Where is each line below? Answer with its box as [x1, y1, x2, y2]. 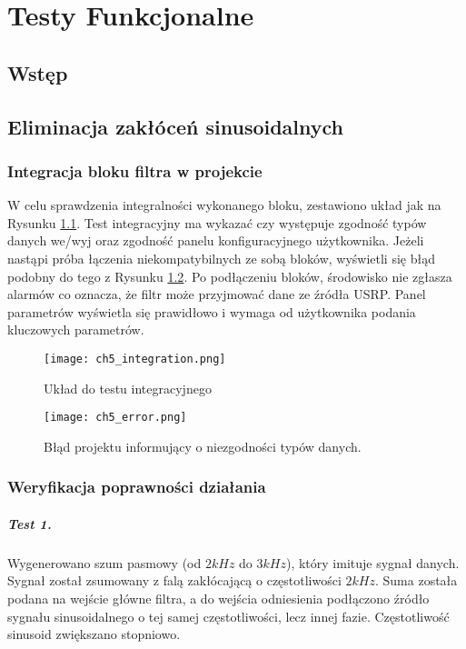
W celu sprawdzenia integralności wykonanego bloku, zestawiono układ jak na [7, 195, 441, 215]
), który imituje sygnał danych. [285, 553, 460, 572]
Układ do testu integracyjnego [44, 378, 212, 397]
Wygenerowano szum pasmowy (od [7, 553, 202, 572]
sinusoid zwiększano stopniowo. [7, 624, 181, 644]
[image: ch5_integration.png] [44, 352, 226, 365]
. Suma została [374, 571, 458, 590]
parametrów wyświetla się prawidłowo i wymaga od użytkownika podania [7, 302, 416, 321]
